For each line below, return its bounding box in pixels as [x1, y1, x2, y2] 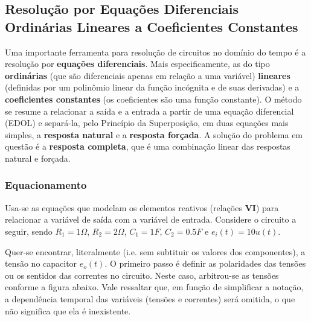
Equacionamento [5, 177, 87, 192]
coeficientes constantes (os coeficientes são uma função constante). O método [5, 92, 302, 105]
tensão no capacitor [5, 257, 77, 270]
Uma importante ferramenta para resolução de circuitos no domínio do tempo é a [5, 45, 306, 58]
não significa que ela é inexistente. [5, 304, 131, 317]
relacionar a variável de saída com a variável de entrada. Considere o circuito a [5, 213, 297, 226]
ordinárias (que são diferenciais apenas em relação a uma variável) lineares [5, 69, 290, 81]
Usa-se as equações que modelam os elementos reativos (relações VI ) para [5, 201, 279, 214]
